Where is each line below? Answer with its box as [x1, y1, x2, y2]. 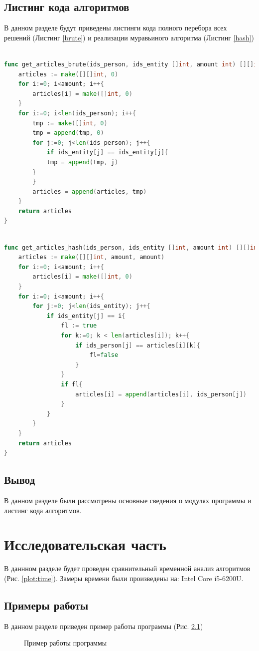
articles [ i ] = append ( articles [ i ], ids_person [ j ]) [75, 390, 247, 398]
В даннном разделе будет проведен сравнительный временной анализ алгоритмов [4, 563, 251, 574]
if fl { [61, 380, 83, 388]
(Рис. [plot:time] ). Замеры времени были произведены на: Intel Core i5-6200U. [4, 573, 244, 583]
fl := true [61, 322, 97, 329]
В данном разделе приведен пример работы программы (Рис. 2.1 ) [4, 621, 203, 631]
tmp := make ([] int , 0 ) [32, 119, 108, 127]
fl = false [89, 351, 119, 359]
